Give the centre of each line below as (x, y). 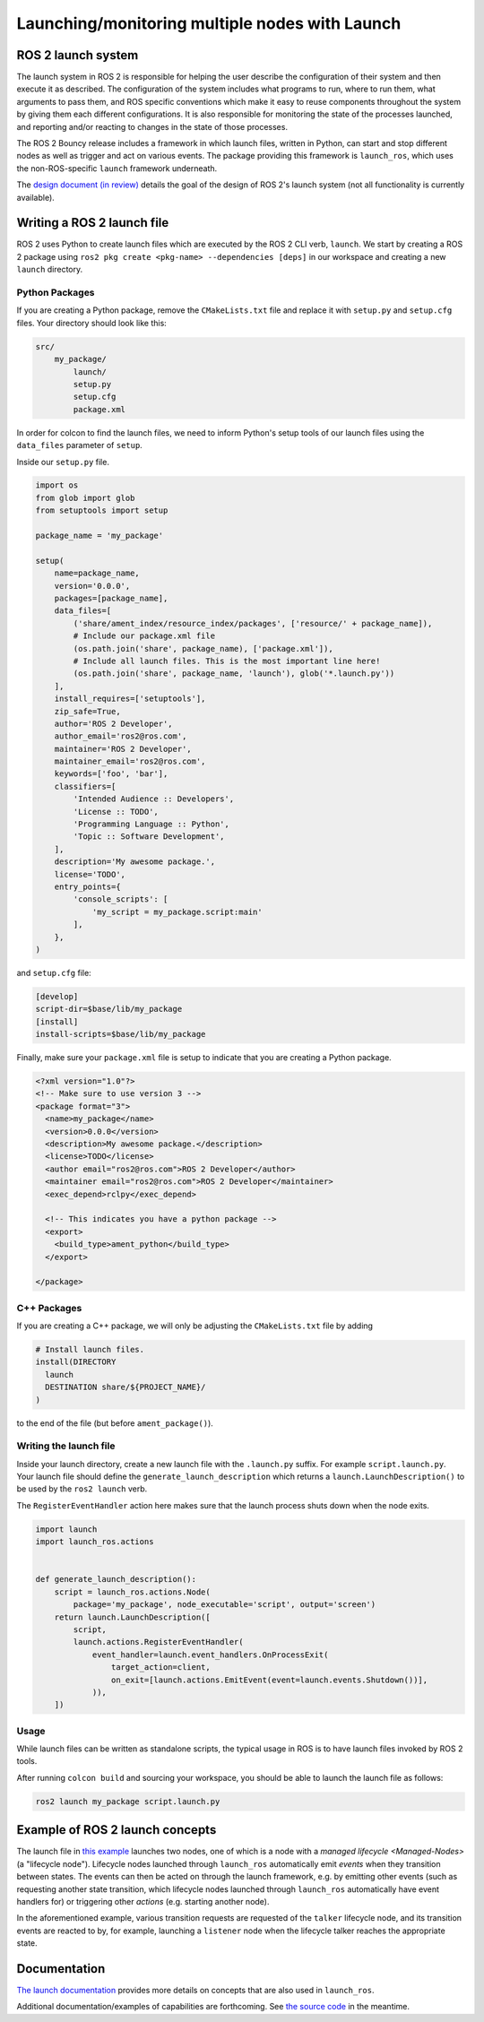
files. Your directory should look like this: (92, 323)
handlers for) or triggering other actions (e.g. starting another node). (143, 1901)
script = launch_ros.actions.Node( (132, 1592)
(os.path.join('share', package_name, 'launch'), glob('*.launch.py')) (234, 674)
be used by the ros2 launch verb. (82, 1489)
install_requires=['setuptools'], (130, 699)
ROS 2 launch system (78, 55)
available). (36, 197)
